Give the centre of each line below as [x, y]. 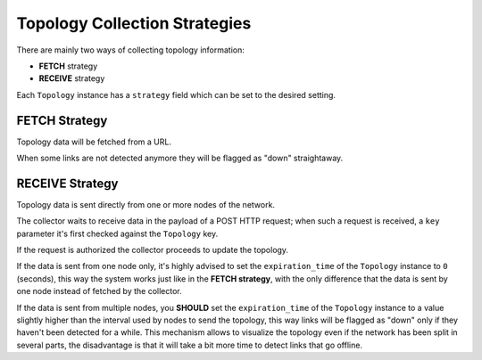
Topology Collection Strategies [134, 23]
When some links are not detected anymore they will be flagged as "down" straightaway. [180, 158]
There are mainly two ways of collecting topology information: [131, 50]
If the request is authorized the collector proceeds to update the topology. [153, 250]
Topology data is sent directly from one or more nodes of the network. [146, 204]
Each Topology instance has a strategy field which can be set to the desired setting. [176, 94]
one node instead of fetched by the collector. [99, 291]
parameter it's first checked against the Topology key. [117, 233]
